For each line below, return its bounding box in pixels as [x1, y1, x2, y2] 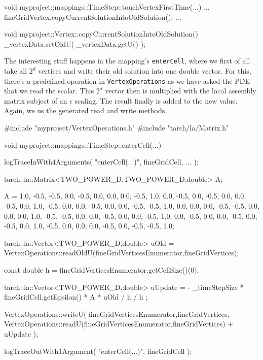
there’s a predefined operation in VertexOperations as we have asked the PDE [4, 75, 250, 86]
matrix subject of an [4, 95, 67, 106]
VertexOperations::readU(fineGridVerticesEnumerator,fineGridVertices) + [4, 318, 234, 329]
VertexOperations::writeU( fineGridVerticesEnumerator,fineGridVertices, [4, 308, 230, 319]
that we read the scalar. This [4, 85, 94, 96]
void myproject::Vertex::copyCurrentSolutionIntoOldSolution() [4, 28, 198, 39]
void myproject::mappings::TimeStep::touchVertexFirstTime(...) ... [4, 2, 210, 12]
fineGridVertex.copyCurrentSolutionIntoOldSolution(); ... [4, 11, 181, 22]
